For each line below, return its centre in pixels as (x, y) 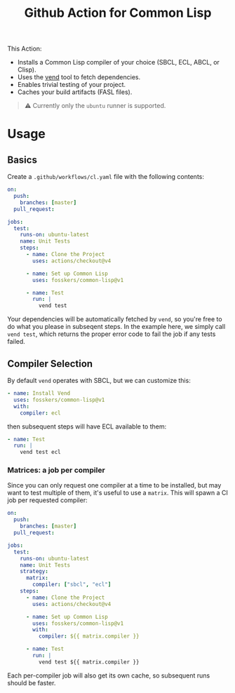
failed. (16, 342)
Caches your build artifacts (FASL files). (75, 92)
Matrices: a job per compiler (56, 470)
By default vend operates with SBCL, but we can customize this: (99, 381)
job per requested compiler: (47, 500)
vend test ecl (40, 452)
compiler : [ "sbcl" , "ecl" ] (72, 585)
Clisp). (27, 70)
